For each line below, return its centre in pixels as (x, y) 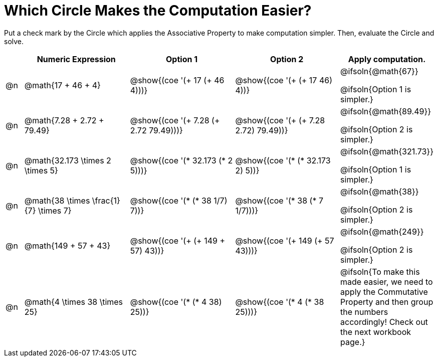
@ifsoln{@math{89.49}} (386, 111)
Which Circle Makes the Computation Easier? (158, 11)
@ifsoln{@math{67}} (379, 71)
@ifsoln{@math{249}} (382, 231)
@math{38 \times (57, 200)
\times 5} (41, 170)
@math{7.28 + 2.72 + (64, 120)
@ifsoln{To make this (380, 272)
